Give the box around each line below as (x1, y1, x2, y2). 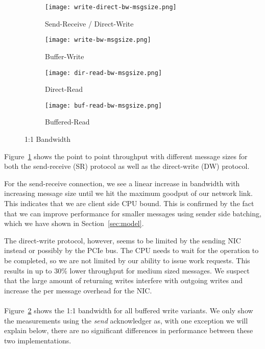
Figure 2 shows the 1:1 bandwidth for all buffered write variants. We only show (4, 305, 253, 315)
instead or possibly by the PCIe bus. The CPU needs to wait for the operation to (4, 245, 259, 256)
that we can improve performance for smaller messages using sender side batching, (4, 208, 261, 218)
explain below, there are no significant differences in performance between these (4, 325, 253, 336)
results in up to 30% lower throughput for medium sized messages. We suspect (4, 265, 250, 276)
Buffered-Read (45, 116, 90, 127)
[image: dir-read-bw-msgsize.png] (45, 69, 162, 77)
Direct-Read (45, 84, 83, 94)
